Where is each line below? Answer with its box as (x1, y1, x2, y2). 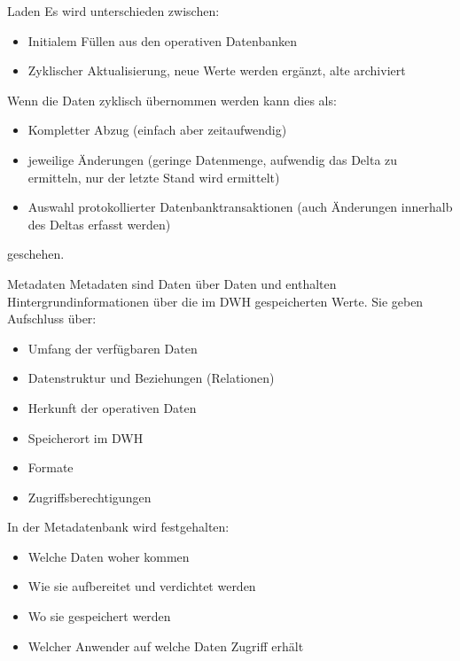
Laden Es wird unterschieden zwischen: (7, 2, 220, 19)
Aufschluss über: (7, 309, 97, 328)
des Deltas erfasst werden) (27, 214, 171, 233)
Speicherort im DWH (27, 428, 144, 447)
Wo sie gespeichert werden (27, 607, 171, 626)
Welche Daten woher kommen (27, 547, 190, 565)
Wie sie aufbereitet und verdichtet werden (27, 577, 256, 595)
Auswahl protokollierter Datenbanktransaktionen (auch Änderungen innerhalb (27, 198, 453, 216)
